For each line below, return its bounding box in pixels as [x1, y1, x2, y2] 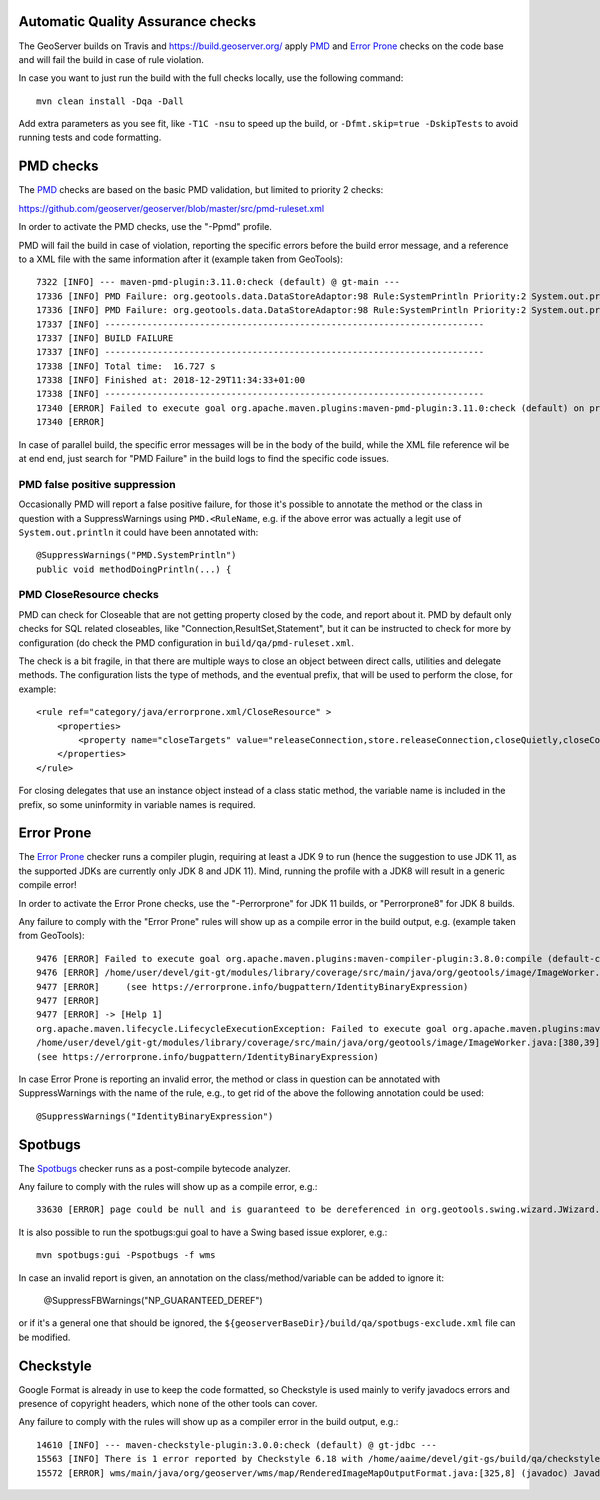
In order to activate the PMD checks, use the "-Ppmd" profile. [18, 221, 272, 233]
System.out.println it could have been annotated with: [18, 526, 259, 538]
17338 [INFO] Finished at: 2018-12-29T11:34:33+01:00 [36, 375, 305, 386]
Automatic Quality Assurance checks [18, 13, 257, 30]
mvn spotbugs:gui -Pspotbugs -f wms [36, 1250, 216, 1261]
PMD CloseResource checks [18, 588, 160, 602]
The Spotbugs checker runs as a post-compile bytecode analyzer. [18, 1162, 291, 1174]
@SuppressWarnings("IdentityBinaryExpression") [36, 1110, 274, 1122]
